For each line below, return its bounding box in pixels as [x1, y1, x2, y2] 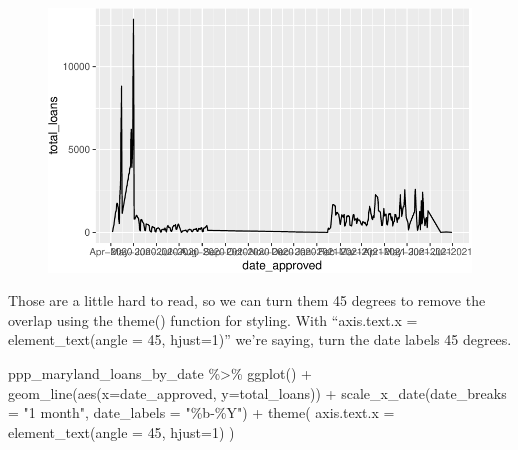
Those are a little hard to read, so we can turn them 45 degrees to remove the [8, 290, 486, 311]
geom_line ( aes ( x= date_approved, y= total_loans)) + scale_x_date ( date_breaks [8, 382, 507, 403]
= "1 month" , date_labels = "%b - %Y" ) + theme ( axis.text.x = [8, 402, 395, 423]
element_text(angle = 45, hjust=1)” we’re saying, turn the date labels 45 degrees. [8, 329, 512, 350]
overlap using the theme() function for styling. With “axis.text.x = [8, 309, 418, 330]
